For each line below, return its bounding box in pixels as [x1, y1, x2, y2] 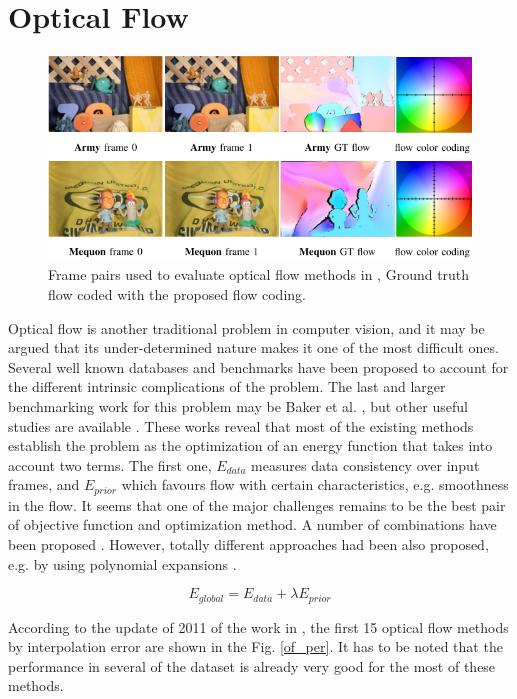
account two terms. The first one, [8, 454, 212, 475]
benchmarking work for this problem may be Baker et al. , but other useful [8, 396, 468, 417]
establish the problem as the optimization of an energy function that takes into [8, 435, 493, 456]
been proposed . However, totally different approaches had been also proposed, [8, 534, 489, 555]
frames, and [8, 474, 80, 495]
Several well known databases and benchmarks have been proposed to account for [8, 356, 509, 377]
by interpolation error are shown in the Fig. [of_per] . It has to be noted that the [8, 636, 503, 657]
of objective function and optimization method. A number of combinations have [8, 514, 497, 535]
